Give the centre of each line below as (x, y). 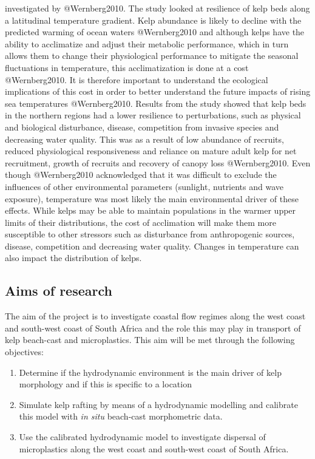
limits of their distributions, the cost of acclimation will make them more (141, 222)
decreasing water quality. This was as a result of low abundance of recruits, (144, 139)
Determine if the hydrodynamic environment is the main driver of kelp (150, 372)
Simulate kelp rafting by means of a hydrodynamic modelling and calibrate (158, 404)
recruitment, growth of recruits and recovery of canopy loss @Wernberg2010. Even (158, 162)
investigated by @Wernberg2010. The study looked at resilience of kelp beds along (157, 8)
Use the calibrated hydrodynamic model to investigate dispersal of (142, 437)
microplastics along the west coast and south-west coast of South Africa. (154, 448)
